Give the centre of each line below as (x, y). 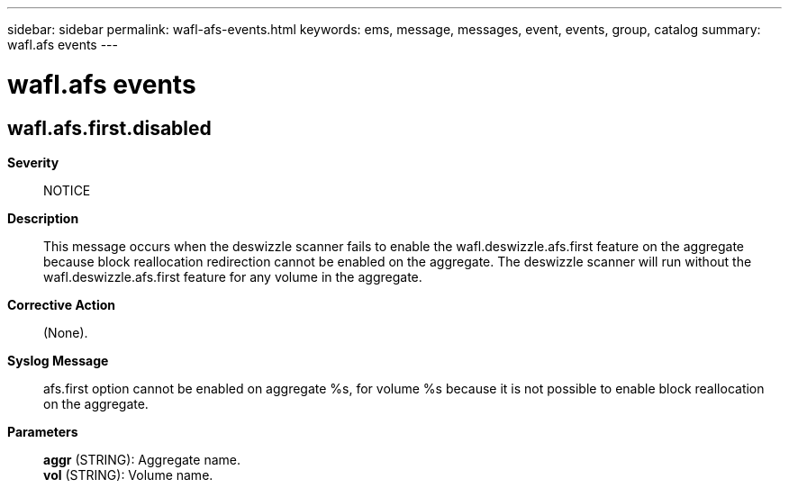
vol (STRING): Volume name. (128, 474)
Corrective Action (61, 304)
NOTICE (67, 190)
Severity (33, 162)
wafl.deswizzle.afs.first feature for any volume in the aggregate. (233, 276)
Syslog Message (58, 360)
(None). (66, 332)
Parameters (43, 431)
